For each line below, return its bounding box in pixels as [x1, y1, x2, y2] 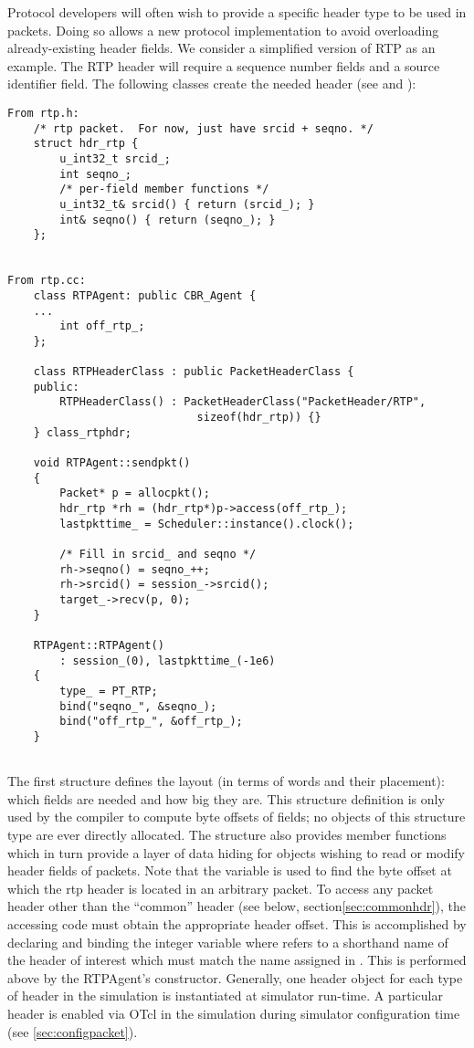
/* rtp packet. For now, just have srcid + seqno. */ [33, 121, 374, 135]
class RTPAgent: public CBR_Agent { [33, 288, 257, 302]
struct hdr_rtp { [33, 137, 139, 151]
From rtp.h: [7, 106, 79, 120]
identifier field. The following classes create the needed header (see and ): [7, 74, 416, 93]
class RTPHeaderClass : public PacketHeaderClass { [33, 365, 354, 379]
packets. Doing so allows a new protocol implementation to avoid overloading [7, 20, 439, 39]
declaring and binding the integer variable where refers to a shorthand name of [7, 932, 448, 951]
